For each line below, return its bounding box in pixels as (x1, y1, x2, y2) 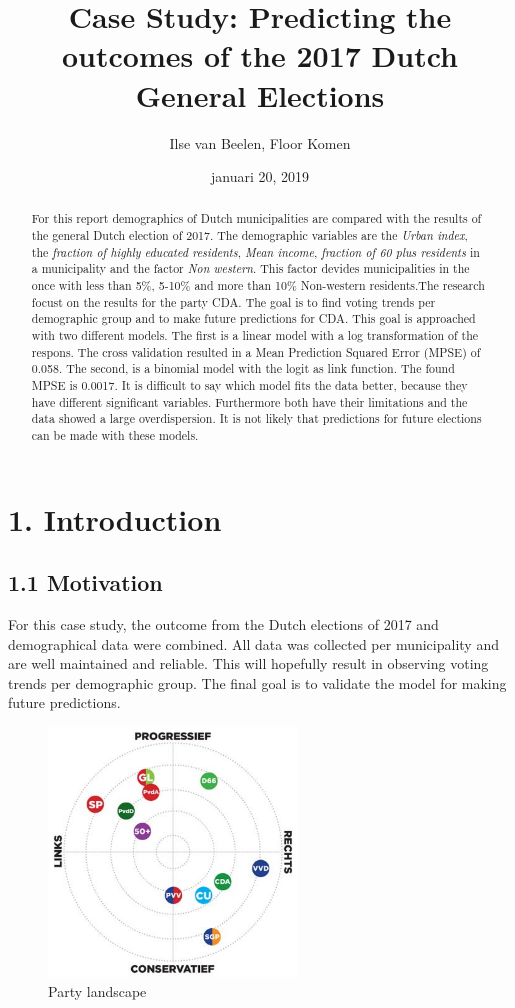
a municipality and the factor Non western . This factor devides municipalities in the (31, 260, 470, 277)
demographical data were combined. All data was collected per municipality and (8, 633, 499, 654)
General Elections (135, 74, 385, 115)
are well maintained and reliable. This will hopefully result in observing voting (8, 653, 489, 674)
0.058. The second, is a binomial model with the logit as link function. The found (31, 360, 455, 377)
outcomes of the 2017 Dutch (61, 35, 458, 76)
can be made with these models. (31, 427, 199, 444)
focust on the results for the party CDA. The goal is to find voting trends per (31, 293, 436, 310)
